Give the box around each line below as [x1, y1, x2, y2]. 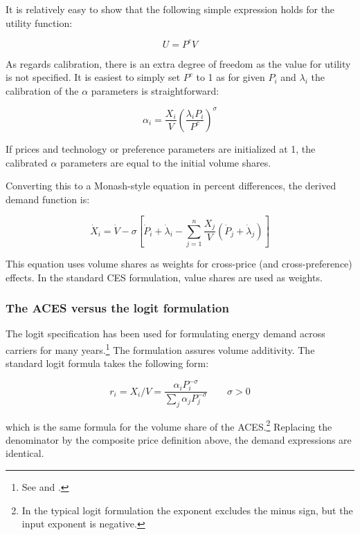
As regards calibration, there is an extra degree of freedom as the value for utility [6, 56, 351, 71]
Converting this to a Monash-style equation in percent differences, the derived [6, 178, 336, 193]
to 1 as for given [196, 70, 265, 84]
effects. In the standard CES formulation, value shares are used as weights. [6, 270, 323, 284]
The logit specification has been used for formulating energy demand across [6, 326, 325, 341]
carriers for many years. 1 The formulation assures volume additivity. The [6, 341, 315, 357]
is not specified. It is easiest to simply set [6, 70, 181, 84]
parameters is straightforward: [91, 83, 219, 97]
